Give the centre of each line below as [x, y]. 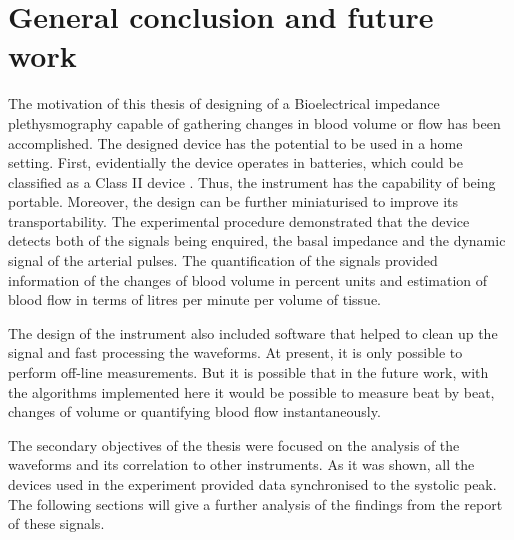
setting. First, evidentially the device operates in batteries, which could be [235, 162]
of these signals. [56, 523]
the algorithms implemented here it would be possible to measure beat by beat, [251, 391]
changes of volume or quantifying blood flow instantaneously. [194, 411]
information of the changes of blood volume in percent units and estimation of [248, 279]
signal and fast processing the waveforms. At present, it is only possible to [235, 352]
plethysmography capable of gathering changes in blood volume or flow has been [254, 122]
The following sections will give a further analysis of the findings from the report [255, 503]
